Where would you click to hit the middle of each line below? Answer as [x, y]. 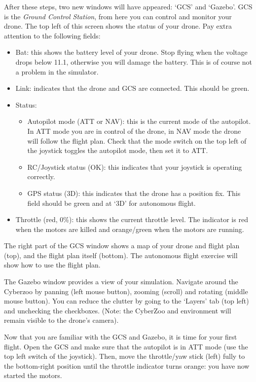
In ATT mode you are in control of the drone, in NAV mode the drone [134, 131]
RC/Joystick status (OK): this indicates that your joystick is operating [135, 167]
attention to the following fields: [52, 35]
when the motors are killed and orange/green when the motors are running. [130, 229]
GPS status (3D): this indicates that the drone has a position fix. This [134, 193]
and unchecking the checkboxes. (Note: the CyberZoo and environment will [118, 310]
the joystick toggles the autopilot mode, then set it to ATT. [118, 150]
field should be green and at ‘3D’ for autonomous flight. [111, 203]
